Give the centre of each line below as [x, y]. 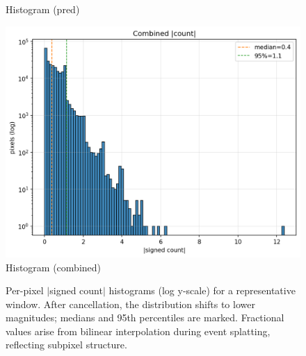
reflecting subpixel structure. [66, 345]
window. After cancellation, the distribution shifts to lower [130, 304]
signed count [76, 290]
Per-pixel [25, 290]
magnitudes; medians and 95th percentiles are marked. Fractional [145, 317]
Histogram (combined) [54, 267]
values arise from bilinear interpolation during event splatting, [138, 331]
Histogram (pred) [43, 9]
